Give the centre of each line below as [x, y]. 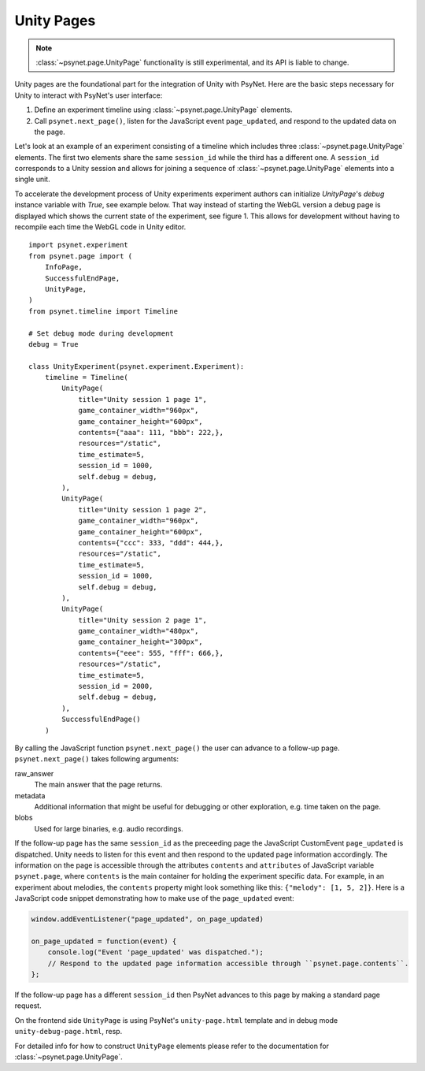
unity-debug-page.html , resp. [68, 1032]
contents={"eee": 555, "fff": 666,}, [151, 653]
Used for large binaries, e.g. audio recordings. [109, 828]
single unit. [32, 179]
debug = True [54, 344]
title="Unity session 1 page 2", [143, 509]
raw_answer [34, 773]
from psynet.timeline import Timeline [103, 311]
